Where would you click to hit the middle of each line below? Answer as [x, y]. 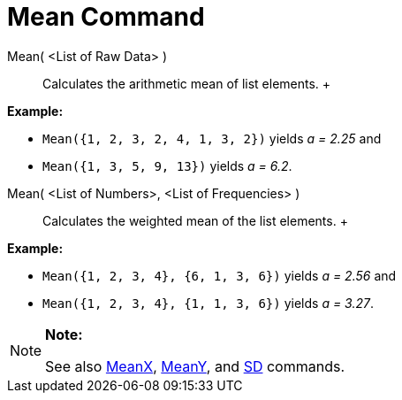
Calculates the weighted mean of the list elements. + [195, 220]
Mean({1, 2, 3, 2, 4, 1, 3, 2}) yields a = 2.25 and [212, 138]
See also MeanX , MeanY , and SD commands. [195, 366]
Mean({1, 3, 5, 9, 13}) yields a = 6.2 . [167, 165]
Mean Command [106, 17]
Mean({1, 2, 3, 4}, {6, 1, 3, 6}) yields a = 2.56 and [220, 275]
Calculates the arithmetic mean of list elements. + [187, 83]
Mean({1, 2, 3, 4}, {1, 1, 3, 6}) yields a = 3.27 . [208, 303]
